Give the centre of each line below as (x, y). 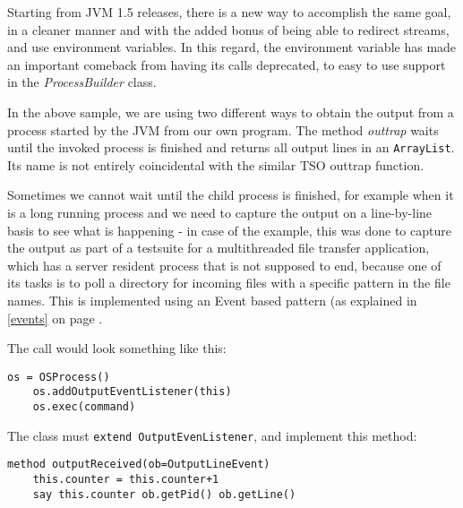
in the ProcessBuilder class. (82, 82)
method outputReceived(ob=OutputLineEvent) (139, 465)
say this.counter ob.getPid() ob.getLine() (164, 494)
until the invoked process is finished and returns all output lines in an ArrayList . (231, 147)
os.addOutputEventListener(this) (132, 392)
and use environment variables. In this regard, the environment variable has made (232, 47)
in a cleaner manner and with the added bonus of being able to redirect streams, (228, 29)
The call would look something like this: (117, 348)
